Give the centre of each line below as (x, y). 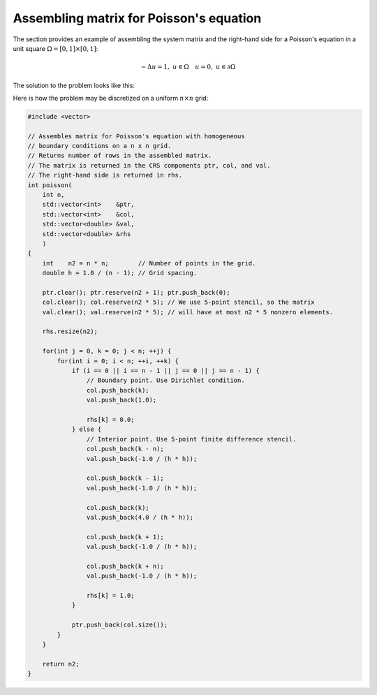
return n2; (61, 664)
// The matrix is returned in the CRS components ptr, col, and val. (149, 165)
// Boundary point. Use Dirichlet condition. (165, 380)
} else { (87, 429)
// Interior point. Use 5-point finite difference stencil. (191, 439)
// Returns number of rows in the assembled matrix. (120, 156)
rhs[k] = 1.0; (111, 596)
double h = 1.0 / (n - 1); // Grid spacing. (120, 273)
